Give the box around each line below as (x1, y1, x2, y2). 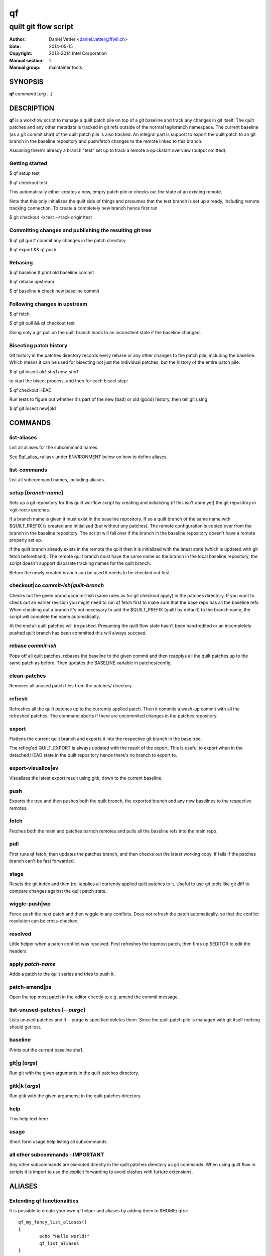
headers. (9, 948, 28, 954)
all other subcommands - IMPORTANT (9, 1151, 104, 1158)
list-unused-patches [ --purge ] (9, 1006, 85, 1013)
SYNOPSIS (9, 77, 44, 86)
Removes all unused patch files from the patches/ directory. (9, 683, 133, 689)
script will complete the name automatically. (9, 613, 100, 619)
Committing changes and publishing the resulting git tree (9, 227, 152, 234)
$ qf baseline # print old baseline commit (9, 269, 94, 276)
